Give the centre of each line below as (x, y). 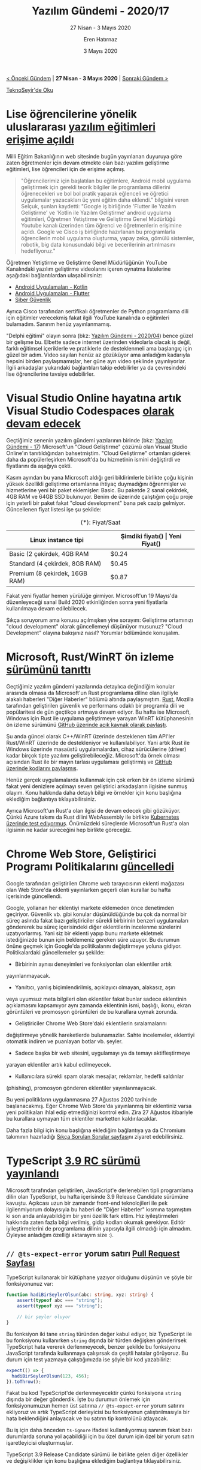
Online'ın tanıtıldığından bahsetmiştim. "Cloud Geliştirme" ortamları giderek (98, 453)
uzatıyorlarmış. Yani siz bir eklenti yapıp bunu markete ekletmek (85, 933)
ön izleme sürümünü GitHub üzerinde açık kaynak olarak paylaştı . (87, 724)
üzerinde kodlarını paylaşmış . (42, 768)
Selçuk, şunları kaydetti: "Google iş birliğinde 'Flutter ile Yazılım (98, 206)
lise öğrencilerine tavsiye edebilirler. (51, 374)
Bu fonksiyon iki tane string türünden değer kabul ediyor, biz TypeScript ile (99, 1334)
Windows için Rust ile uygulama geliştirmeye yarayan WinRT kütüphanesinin (100, 718)
